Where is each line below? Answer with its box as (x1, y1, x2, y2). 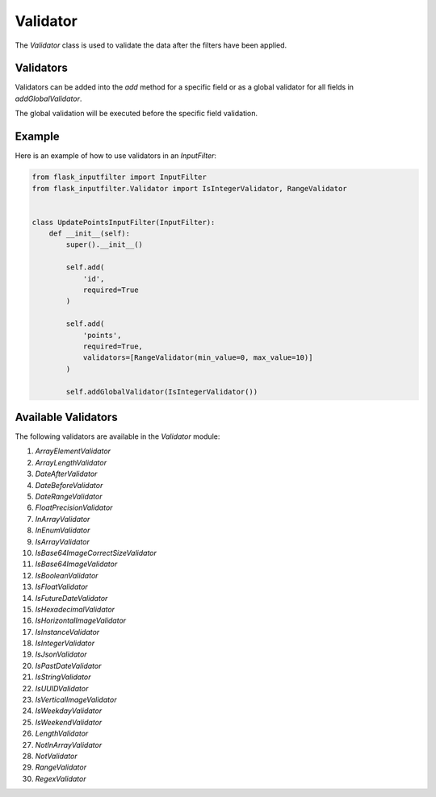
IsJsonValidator (35, 649, 88, 659)
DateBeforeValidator (35, 480, 103, 490)
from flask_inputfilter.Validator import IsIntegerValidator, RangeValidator (31, 184, 347, 193)
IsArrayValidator (35, 536, 90, 546)
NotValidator (35, 751, 78, 761)
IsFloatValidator (35, 582, 88, 592)
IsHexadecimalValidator (35, 604, 115, 614)
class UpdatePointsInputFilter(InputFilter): (31, 218, 216, 227)
